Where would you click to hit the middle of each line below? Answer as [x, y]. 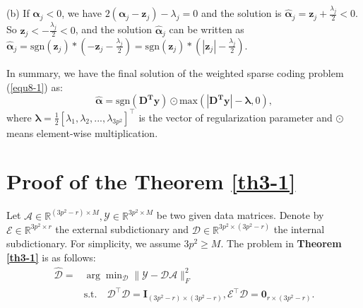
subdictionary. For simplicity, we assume [94, 243]
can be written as [207, 29]
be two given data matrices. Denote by [240, 215]
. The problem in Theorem [281, 243]
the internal [299, 229]
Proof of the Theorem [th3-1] [151, 181]
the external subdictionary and [122, 229]
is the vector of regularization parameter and [236, 117]
